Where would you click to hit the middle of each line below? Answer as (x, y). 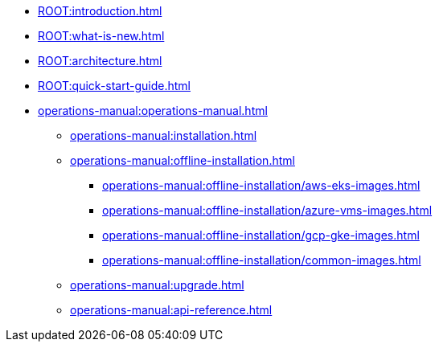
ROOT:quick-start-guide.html (114, 86)
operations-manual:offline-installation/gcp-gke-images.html (261, 235)
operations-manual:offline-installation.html (183, 160)
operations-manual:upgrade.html (157, 285)
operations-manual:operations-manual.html (153, 111)
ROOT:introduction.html (100, 11)
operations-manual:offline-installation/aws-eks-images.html (261, 185)
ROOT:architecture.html (100, 61)
